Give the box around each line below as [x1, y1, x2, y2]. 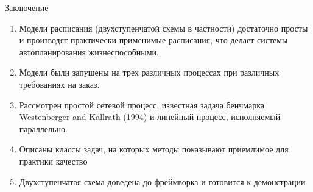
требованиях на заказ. [19, 77, 100, 90]
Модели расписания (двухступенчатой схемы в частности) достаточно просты [19, 21, 308, 34]
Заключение [5, 1, 49, 13]
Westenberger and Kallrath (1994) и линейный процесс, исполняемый [19, 110, 281, 123]
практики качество [19, 154, 88, 167]
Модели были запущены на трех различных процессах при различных [19, 66, 280, 79]
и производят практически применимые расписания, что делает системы [19, 34, 288, 46]
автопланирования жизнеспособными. [19, 45, 159, 58]
